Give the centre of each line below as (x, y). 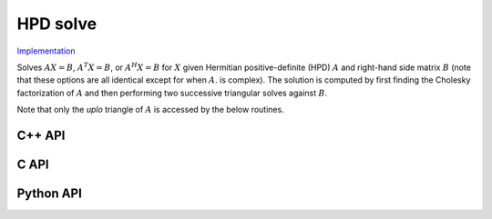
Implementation (46, 51)
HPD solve (57, 24)
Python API (49, 193)
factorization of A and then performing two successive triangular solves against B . (172, 93)
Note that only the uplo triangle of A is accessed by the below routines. (150, 110)
